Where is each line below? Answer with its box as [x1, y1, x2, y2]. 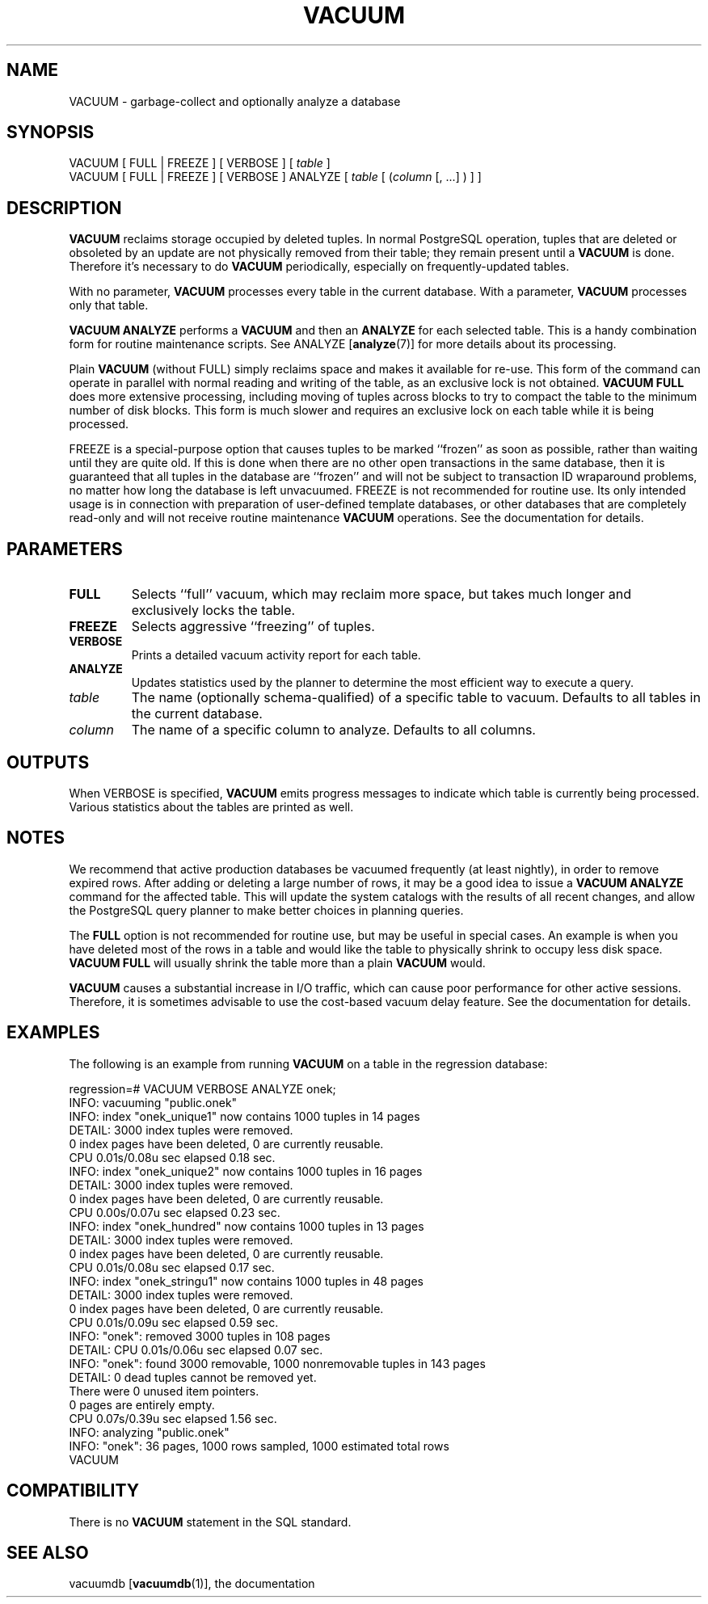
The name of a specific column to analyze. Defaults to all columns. [131, 722, 536, 739]
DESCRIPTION [6, 197, 122, 218]
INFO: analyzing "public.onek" [69, 1425, 230, 1439]
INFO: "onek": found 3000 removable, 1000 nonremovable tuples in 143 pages [69, 1356, 486, 1370]
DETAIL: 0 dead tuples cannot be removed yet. [69, 1370, 317, 1384]
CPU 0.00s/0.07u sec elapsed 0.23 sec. [69, 1205, 280, 1219]
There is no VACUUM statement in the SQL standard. [69, 1514, 352, 1529]
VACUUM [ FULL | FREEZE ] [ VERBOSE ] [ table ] [69, 156, 331, 171]
